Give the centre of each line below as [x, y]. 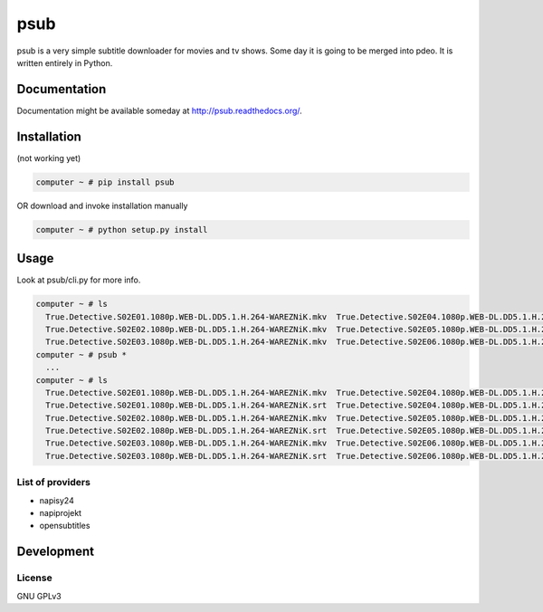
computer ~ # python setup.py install [122, 229]
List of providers [53, 483]
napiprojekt [60, 513]
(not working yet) [49, 158]
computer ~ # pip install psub [105, 182]
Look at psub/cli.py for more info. [79, 280]
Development [56, 552]
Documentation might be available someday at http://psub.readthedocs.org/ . [159, 110]
